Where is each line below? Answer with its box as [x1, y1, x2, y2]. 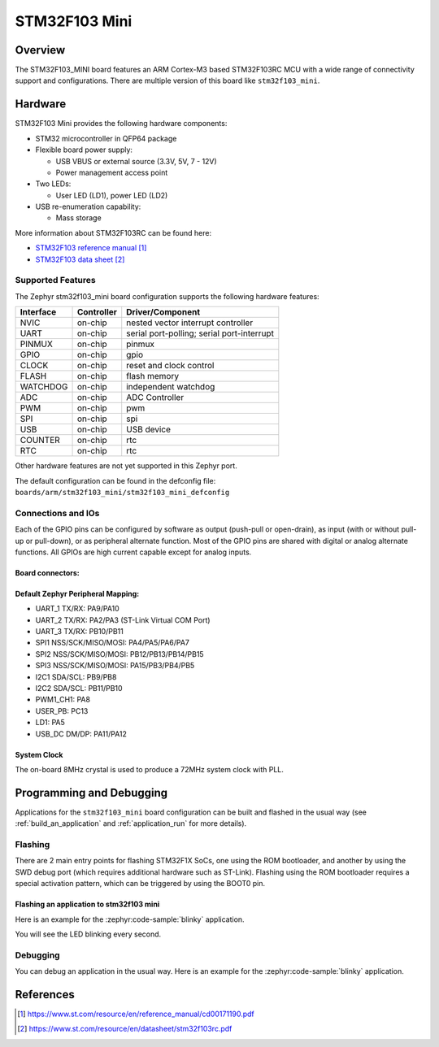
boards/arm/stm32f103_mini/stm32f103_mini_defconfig [15, 488, 230, 497]
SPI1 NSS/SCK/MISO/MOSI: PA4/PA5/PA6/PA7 [35, 638, 190, 648]
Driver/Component [126, 306, 201, 318]
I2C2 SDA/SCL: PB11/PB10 [35, 684, 123, 693]
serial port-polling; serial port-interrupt [126, 328, 274, 339]
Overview [15, 43, 66, 57]
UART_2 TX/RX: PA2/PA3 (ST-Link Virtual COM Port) [35, 615, 211, 625]
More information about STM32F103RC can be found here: [15, 228, 211, 237]
